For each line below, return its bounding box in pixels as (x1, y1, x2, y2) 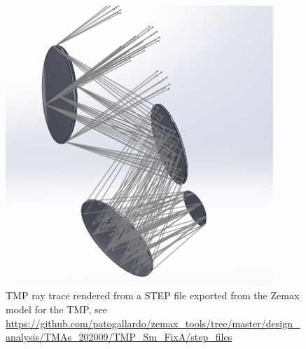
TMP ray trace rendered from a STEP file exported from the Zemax (6, 288, 300, 303)
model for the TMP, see (6, 302, 107, 317)
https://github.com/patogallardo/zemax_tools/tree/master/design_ (6, 315, 300, 330)
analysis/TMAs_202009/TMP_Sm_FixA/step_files (6, 329, 232, 344)
